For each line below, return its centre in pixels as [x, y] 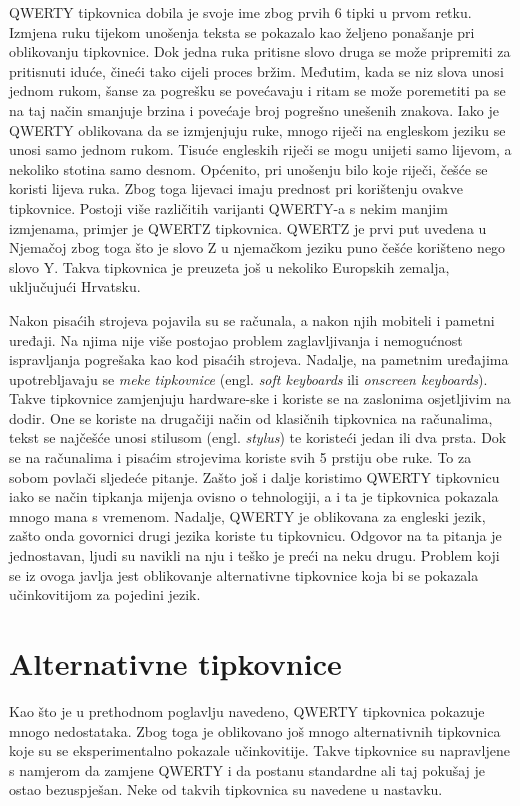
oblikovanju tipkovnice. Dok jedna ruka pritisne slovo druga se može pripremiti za [260, 51]
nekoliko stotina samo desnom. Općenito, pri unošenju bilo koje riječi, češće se [248, 168]
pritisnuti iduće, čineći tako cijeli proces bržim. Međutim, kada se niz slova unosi [256, 70]
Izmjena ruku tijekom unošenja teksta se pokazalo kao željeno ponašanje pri [242, 31]
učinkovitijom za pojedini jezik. [105, 594]
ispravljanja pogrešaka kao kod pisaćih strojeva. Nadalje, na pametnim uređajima [259, 359]
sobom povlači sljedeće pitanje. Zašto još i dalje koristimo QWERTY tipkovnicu [254, 476]
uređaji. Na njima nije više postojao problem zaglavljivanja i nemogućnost [236, 339]
